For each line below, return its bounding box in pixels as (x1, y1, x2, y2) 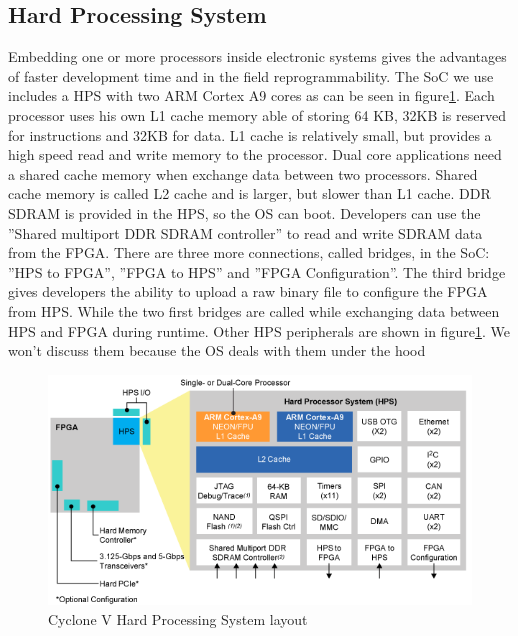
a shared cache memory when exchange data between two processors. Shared (8, 163, 478, 184)
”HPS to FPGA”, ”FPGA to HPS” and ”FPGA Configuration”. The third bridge (8, 261, 506, 282)
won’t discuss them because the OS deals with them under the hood (8, 340, 426, 361)
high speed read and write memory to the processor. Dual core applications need (8, 144, 502, 165)
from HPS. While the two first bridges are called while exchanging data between (8, 300, 500, 321)
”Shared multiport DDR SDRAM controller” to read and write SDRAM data (8, 222, 483, 243)
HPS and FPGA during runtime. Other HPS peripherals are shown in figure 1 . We (8, 320, 510, 341)
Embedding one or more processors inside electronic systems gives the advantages (8, 46, 507, 67)
